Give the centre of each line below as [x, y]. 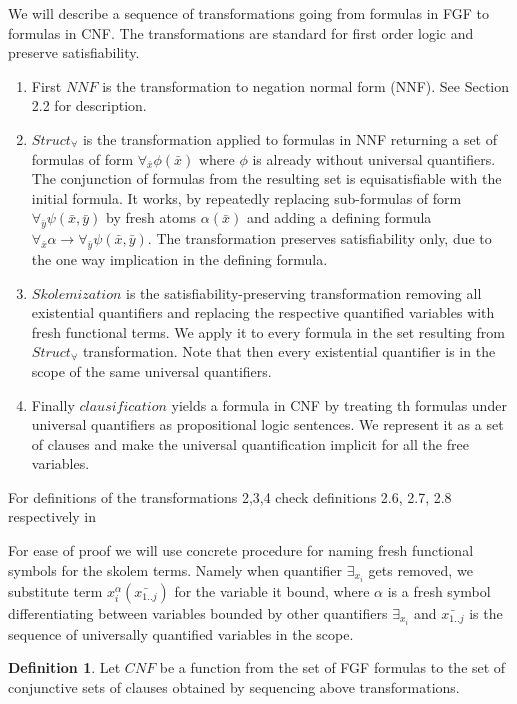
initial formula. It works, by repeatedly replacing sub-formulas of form [246, 197]
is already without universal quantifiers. [374, 158]
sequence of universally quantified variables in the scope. [181, 633]
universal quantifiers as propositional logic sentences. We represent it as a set [267, 424]
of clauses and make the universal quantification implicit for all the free [250, 443]
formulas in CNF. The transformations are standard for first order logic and [241, 32]
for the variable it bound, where [272, 590]
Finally [53, 404]
